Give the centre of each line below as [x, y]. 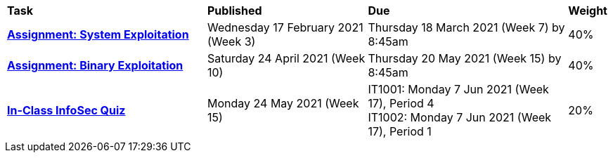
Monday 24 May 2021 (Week [283, 103]
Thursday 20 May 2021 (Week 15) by [465, 58]
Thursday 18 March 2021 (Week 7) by [466, 27]
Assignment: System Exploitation [98, 34]
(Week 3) [232, 41]
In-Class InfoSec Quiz [66, 110]
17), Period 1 [400, 131]
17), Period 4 [401, 103]
